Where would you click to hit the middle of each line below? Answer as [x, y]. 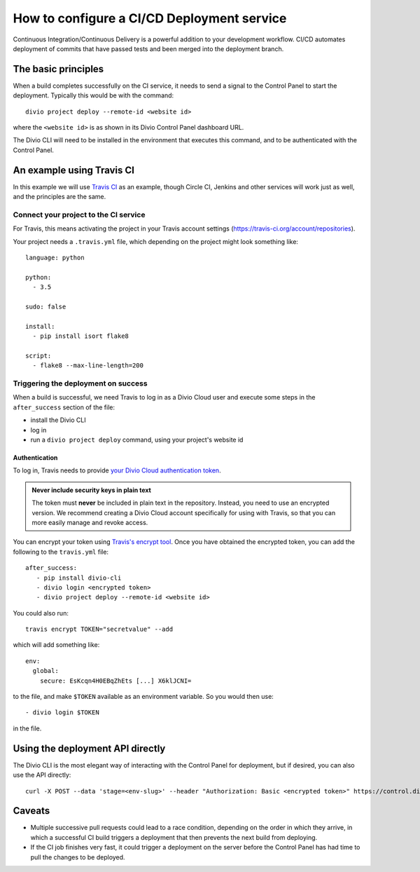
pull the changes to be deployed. [78, 857]
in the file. [27, 728]
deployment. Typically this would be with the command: [93, 95]
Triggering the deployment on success [80, 383]
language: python [55, 258]
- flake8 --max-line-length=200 [88, 366]
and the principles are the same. [59, 197]
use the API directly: [42, 775]
